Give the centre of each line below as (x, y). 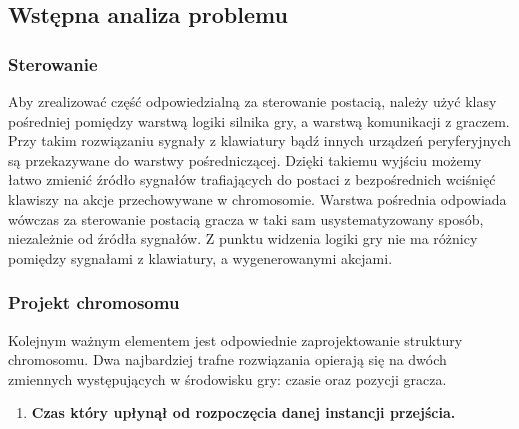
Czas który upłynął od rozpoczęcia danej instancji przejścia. (243, 412)
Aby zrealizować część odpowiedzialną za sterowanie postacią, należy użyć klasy (252, 101)
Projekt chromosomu (94, 302)
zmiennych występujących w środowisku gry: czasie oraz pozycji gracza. (227, 378)
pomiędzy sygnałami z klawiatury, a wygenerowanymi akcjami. (200, 257)
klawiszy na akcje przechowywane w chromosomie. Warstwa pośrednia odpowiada (257, 198)
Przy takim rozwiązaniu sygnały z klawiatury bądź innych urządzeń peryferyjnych (260, 140)
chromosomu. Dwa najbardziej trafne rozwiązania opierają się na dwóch (227, 359)
